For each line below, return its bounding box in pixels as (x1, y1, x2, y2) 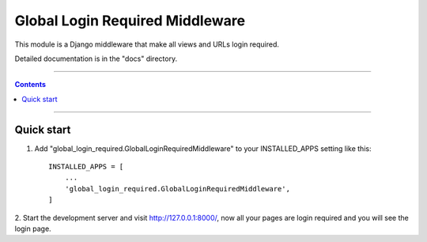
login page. (14, 224, 51, 233)
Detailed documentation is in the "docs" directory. (14, 54, 178, 63)
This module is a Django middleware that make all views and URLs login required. (14, 40, 280, 49)
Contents (14, 80, 47, 89)
